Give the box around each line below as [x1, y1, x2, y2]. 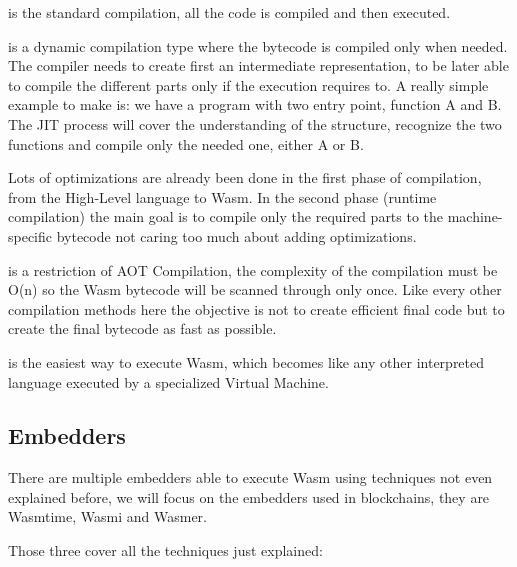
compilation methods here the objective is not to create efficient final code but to [8, 298, 505, 319]
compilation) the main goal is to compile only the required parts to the [8, 206, 444, 227]
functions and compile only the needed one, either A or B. [8, 133, 364, 154]
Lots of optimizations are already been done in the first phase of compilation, [8, 167, 482, 188]
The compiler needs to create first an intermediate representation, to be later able [8, 55, 509, 76]
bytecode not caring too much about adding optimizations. [56, 225, 417, 246]
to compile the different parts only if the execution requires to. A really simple [8, 74, 489, 95]
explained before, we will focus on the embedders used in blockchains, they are [8, 486, 490, 507]
